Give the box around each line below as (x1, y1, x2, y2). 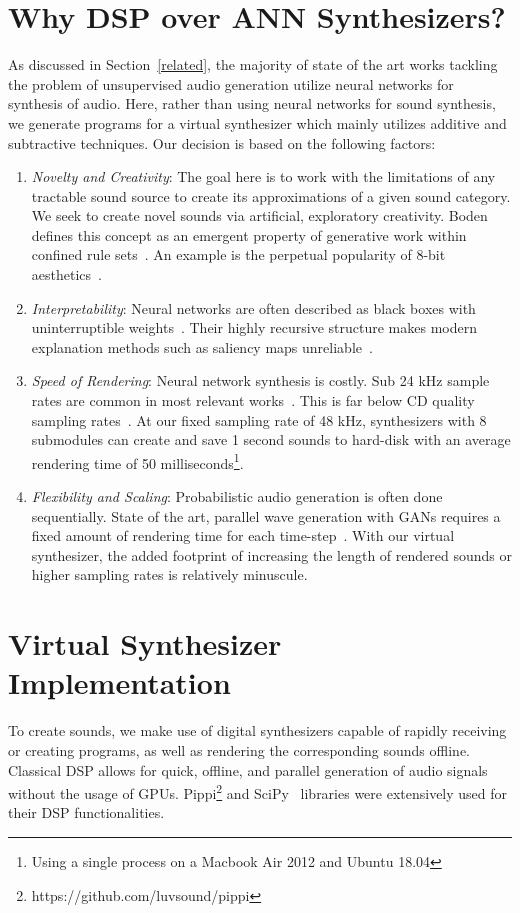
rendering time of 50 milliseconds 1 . (31, 449, 244, 473)
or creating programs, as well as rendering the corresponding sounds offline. (8, 739, 470, 760)
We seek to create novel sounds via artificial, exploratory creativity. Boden (31, 205, 488, 226)
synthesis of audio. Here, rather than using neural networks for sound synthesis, (8, 93, 496, 114)
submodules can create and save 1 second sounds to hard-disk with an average (31, 429, 511, 450)
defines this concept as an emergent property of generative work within (31, 224, 467, 245)
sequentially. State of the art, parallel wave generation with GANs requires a (31, 505, 501, 526)
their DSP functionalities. (8, 802, 165, 823)
